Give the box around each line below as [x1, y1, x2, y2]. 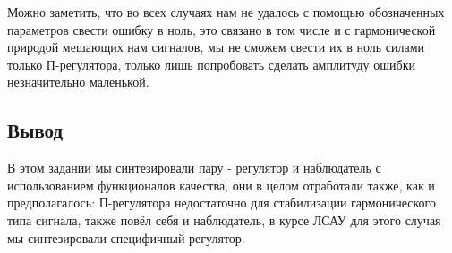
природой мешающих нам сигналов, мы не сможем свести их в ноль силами [7, 38, 425, 56]
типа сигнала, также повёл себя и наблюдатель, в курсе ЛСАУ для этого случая [7, 210, 441, 229]
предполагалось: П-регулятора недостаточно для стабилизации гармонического [7, 193, 436, 212]
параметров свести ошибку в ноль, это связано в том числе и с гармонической [7, 20, 436, 38]
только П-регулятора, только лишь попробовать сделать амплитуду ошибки [7, 55, 415, 73]
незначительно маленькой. [7, 72, 149, 91]
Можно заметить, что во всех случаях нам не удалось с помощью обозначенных [7, 3, 445, 21]
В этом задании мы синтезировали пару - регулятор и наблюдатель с [7, 158, 381, 177]
